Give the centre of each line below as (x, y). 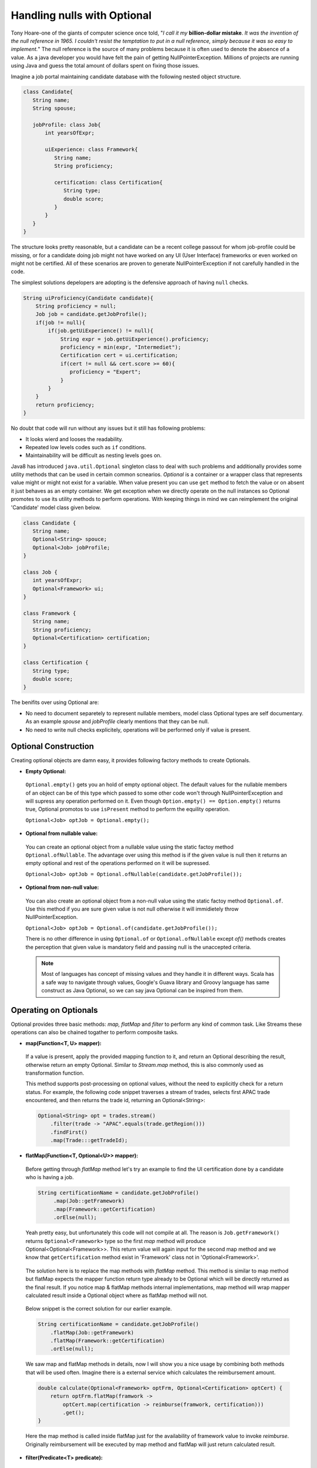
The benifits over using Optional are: (55, 702)
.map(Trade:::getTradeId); (89, 1140)
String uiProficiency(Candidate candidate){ (88, 298)
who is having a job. (50, 1177)
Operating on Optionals (54, 1010)
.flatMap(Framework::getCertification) (108, 1341)
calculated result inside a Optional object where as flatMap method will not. (117, 1295)
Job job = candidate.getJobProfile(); (91, 314)
